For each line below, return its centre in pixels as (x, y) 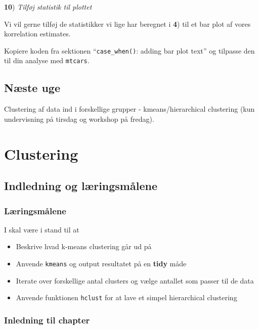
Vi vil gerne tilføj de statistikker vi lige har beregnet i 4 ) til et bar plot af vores (127, 23)
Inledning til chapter (47, 320)
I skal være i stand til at (42, 229)
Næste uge (32, 88)
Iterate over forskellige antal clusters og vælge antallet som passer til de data (135, 280)
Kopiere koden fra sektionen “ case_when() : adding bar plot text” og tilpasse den (129, 50)
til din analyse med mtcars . (47, 60)
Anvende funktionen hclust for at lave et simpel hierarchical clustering (126, 297)
